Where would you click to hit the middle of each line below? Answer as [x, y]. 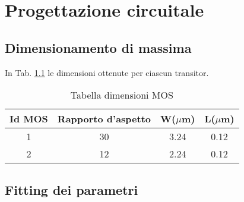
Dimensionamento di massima [98, 47]
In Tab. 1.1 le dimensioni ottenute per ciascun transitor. [107, 72]
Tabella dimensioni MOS [122, 95]
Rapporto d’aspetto [104, 119]
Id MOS [29, 119]
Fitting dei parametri [72, 189]
